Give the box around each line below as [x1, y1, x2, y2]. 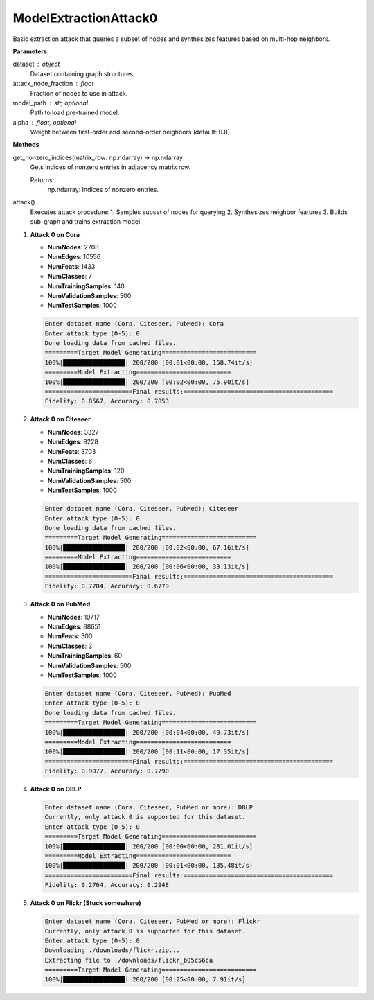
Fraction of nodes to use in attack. [30, 89, 128, 97]
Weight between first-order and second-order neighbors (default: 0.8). [30, 128, 232, 137]
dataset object [12, 60, 60, 69]
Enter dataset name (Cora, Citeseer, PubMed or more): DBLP [44, 804, 253, 812]
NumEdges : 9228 [47, 437, 98, 446]
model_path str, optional [12, 98, 89, 107]
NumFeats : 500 [47, 632, 93, 640]
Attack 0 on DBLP [30, 785, 82, 793]
